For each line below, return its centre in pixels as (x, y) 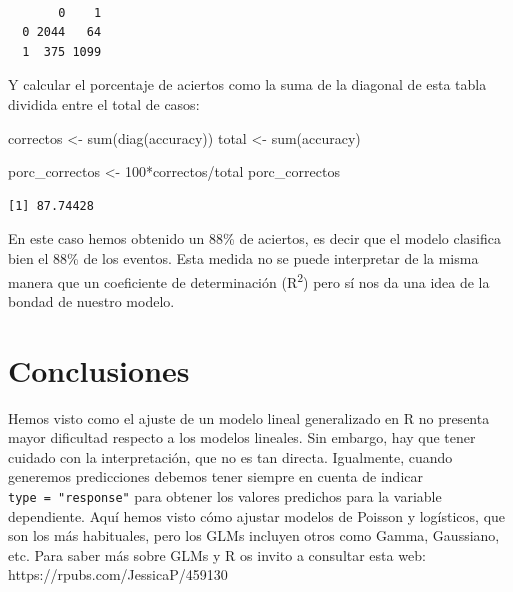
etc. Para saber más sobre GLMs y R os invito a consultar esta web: (217, 554)
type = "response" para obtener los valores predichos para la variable (225, 495)
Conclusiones (99, 369)
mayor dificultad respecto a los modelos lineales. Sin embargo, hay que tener (242, 437)
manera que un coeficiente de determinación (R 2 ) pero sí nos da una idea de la (249, 280)
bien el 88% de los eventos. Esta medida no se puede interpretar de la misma (243, 257)
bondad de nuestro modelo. (91, 300)
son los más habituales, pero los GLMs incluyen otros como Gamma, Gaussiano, (254, 535)
